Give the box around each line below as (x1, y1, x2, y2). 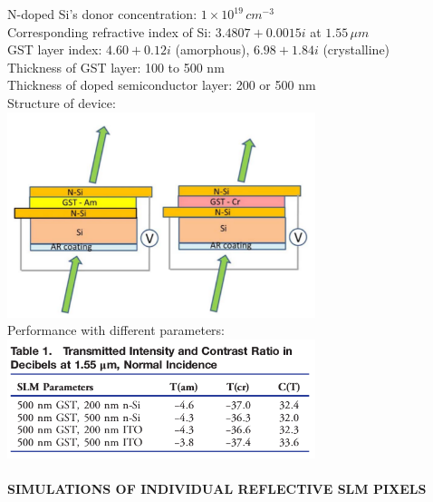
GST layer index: (7, 40, 102, 59)
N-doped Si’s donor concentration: (7, 5, 197, 23)
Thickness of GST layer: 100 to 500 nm (7, 57, 225, 76)
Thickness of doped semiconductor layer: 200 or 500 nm (7, 75, 316, 94)
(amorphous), (175, 40, 250, 59)
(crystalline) (322, 40, 390, 59)
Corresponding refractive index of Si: (7, 22, 212, 41)
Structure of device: (7, 93, 116, 112)
